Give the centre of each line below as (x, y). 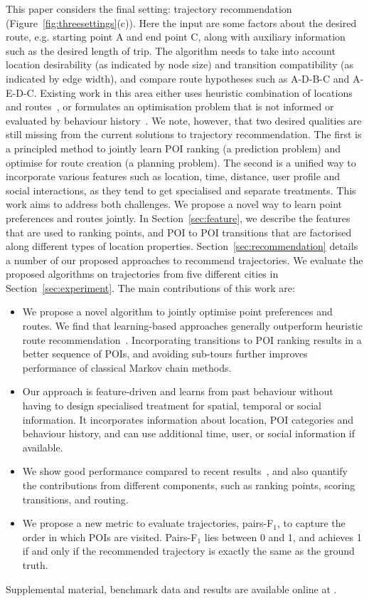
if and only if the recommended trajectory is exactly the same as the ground (188, 551)
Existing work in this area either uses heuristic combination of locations (196, 92)
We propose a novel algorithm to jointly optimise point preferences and (177, 312)
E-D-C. (21, 92)
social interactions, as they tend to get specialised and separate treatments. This (181, 190)
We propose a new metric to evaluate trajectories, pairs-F (148, 523)
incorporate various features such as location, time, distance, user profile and (173, 176)
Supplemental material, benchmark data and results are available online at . (171, 589)
